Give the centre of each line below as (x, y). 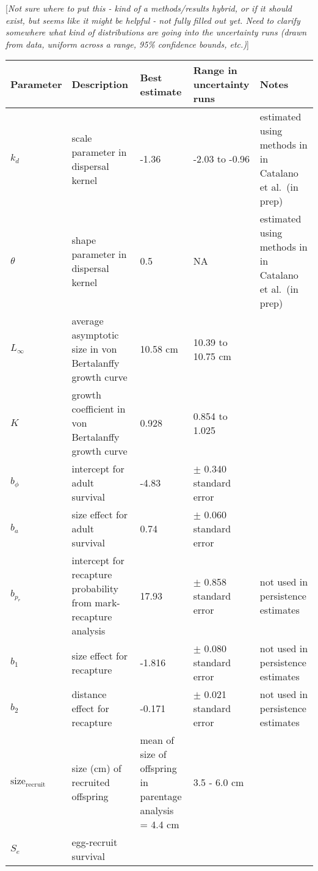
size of (153, 754)
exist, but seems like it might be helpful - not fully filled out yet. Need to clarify (153, 20)
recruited (91, 782)
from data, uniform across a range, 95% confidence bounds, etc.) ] (127, 44)
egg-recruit (95, 842)
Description (100, 84)
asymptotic (95, 335)
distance (89, 694)
